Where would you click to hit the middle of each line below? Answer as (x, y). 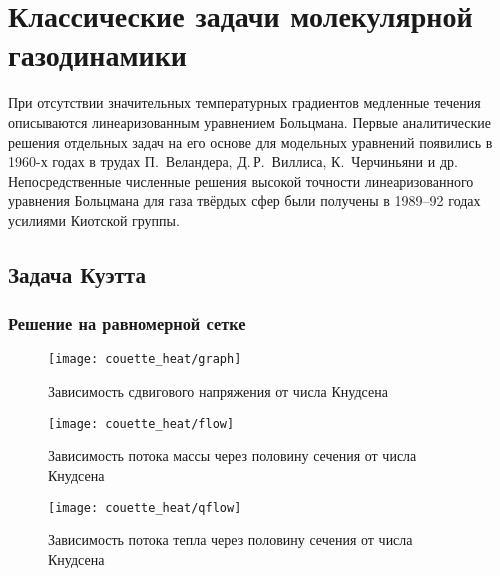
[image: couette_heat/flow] (141, 423)
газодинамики (97, 54)
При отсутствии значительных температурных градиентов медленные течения (244, 102)
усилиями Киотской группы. (94, 219)
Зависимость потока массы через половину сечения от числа (232, 455)
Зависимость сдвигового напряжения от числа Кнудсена (218, 391)
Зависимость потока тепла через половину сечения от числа (230, 539)
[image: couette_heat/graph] (145, 359)
